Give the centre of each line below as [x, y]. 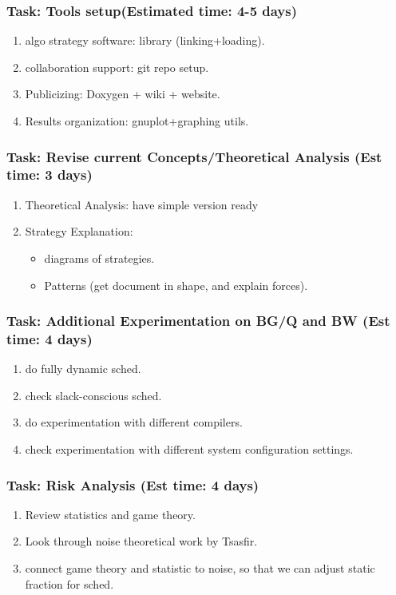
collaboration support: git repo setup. [117, 67]
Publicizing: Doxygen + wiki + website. [123, 94]
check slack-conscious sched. [93, 395]
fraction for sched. [69, 583]
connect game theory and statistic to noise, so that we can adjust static [200, 568]
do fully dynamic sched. [83, 369]
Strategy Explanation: [79, 231]
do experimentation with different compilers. [134, 422]
